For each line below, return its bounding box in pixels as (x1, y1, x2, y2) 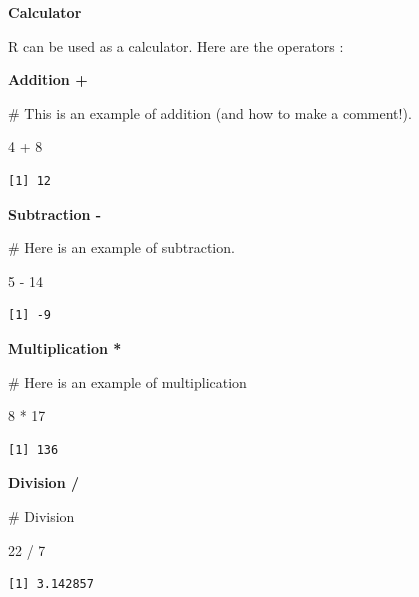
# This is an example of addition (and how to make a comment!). (8, 102, 412, 123)
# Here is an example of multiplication (8, 371, 247, 392)
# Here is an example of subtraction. (8, 237, 235, 258)
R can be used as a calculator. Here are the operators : (8, 35, 344, 56)
